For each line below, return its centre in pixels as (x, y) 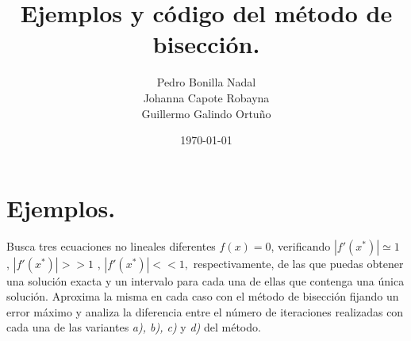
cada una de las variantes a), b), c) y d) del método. (134, 327)
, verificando (301, 245)
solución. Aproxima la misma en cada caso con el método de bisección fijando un (203, 296)
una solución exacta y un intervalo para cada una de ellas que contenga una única (205, 280)
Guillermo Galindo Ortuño (206, 113)
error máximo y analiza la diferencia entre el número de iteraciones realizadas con (205, 311)
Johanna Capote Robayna (206, 97)
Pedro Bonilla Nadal (206, 82)
